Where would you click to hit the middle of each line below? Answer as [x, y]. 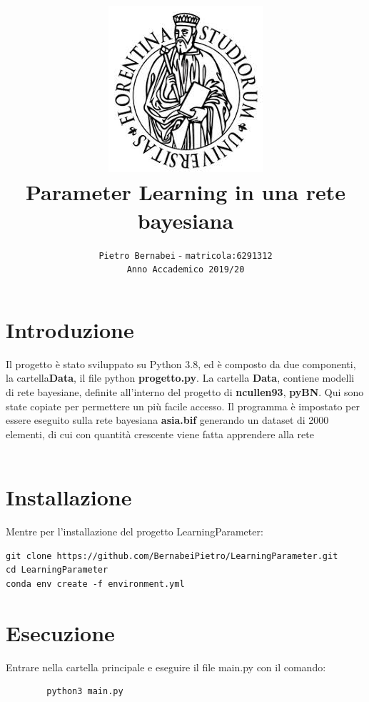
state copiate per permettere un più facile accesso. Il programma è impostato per [183, 406]
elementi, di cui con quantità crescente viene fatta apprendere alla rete [160, 434]
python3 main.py [85, 692]
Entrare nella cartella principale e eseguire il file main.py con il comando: [166, 667]
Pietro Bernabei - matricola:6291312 [186, 254]
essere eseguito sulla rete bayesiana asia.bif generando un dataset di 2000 [167, 420]
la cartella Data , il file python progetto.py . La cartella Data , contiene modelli [180, 378]
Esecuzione [60, 632]
